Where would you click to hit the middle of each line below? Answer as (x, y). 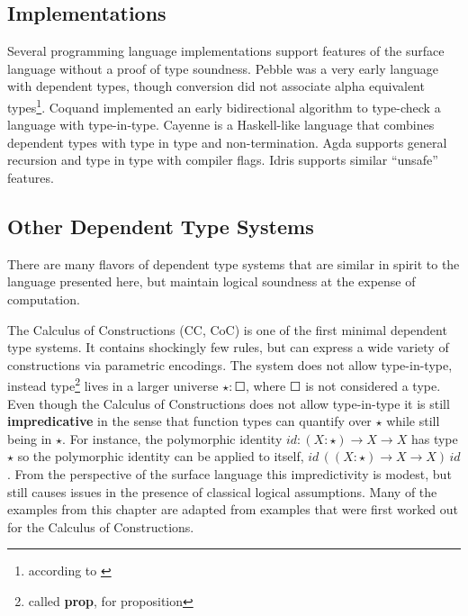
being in (30, 438)
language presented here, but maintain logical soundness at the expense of (211, 281)
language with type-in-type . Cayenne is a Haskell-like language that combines (221, 125)
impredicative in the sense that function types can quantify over (189, 421)
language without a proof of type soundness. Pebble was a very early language (223, 68)
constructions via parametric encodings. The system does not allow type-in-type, (230, 364)
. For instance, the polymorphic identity (172, 438)
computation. (44, 299)
